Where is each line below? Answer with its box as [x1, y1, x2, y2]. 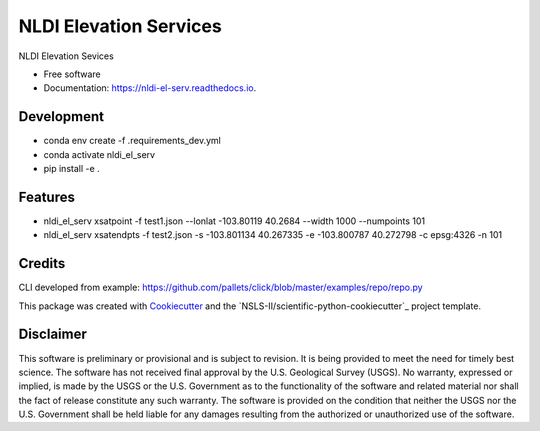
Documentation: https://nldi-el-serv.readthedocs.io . [43, 82, 257, 94]
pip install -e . [43, 163, 100, 175]
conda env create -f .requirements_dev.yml [43, 135, 222, 147]
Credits [18, 255, 66, 272]
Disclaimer [18, 326, 87, 343]
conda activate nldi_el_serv [43, 148, 155, 160]
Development [18, 108, 105, 125]
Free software [43, 68, 101, 80]
